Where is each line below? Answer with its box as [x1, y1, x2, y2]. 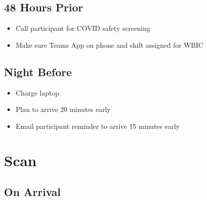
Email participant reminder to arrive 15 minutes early [15, 120, 180, 131]
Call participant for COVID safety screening [15, 23, 150, 33]
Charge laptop [15, 87, 59, 98]
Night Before [4, 64, 72, 79]
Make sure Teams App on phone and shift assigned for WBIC [15, 39, 204, 50]
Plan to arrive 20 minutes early [15, 104, 111, 114]
